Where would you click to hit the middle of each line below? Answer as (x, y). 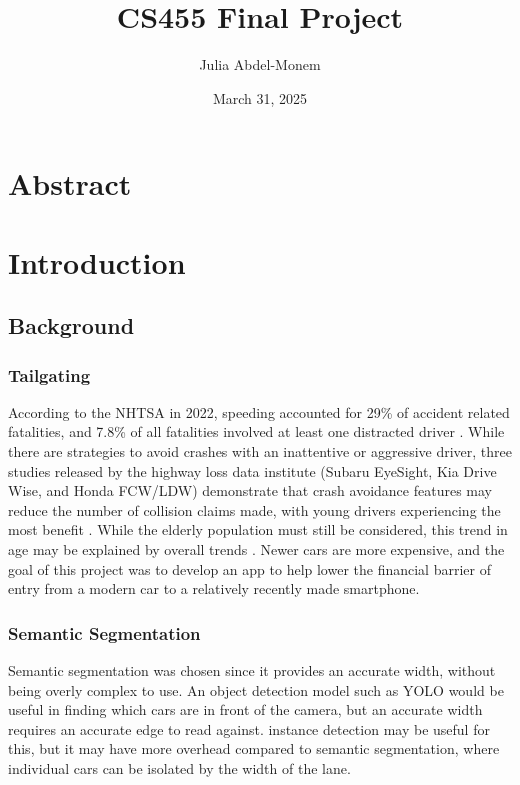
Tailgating (49, 374)
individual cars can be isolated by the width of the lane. (179, 768)
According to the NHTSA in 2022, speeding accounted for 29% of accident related (259, 411)
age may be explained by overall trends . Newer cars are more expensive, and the (256, 549)
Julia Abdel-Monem (260, 64)
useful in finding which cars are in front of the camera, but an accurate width (245, 709)
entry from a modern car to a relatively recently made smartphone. (214, 588)
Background (71, 325)
